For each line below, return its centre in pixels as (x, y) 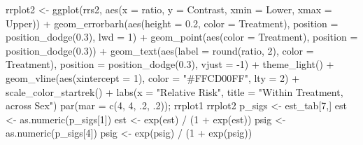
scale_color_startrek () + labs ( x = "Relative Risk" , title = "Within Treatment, (175, 91)
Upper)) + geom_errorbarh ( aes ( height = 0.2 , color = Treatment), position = (172, 23)
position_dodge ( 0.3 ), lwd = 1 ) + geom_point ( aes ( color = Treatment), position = (182, 37)
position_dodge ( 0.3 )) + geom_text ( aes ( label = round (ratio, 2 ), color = (160, 50)
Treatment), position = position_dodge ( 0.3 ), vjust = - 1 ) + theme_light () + (170, 64)
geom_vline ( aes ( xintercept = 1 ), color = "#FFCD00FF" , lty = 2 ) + (153, 77)
